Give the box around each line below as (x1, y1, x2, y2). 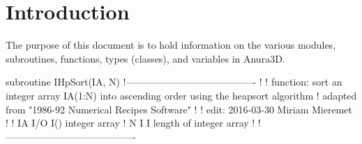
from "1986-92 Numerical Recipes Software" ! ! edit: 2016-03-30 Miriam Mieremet (6, 102, 352, 116)
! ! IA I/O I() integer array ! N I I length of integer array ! (6, 115, 255, 130)
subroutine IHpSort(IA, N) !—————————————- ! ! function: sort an (6, 74, 342, 89)
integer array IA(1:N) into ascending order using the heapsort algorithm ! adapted (6, 88, 357, 102)
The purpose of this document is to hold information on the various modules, (6, 38, 336, 52)
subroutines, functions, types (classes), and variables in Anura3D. (6, 51, 285, 65)
